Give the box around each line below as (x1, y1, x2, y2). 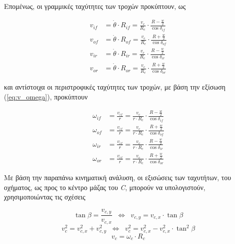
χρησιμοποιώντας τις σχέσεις (4, 192, 85, 202)
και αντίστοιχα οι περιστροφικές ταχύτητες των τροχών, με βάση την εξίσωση (4, 82, 226, 92)
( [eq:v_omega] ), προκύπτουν (4, 91, 88, 101)
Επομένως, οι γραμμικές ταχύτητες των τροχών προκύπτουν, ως (4, 1, 186, 11)
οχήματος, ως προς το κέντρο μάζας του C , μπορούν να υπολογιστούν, (4, 182, 205, 192)
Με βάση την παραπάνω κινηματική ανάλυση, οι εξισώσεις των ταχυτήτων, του (4, 172, 231, 183)
